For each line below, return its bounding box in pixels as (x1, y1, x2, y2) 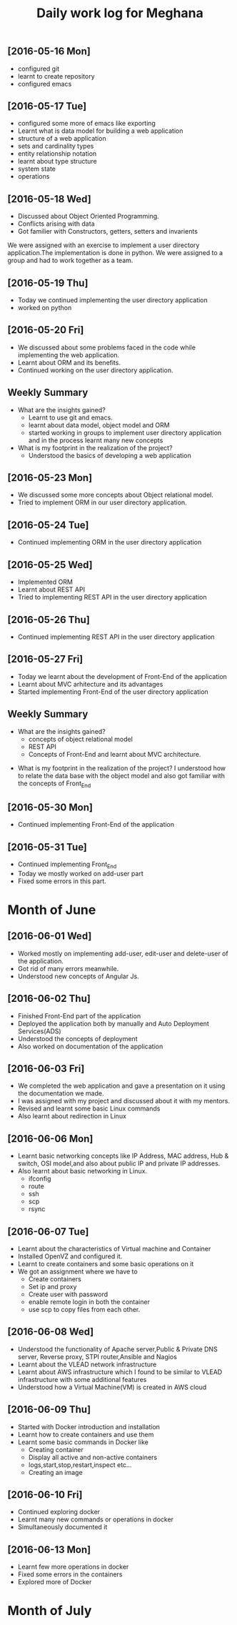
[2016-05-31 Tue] (7, 841, 88, 853)
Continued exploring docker (17, 1508, 101, 1516)
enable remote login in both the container (28, 1298, 150, 1306)
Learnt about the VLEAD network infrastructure (17, 1360, 157, 1368)
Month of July (7, 1603, 92, 1619)
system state (17, 164, 56, 173)
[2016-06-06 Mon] (7, 1133, 94, 1145)
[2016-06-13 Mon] (7, 1544, 91, 1556)
